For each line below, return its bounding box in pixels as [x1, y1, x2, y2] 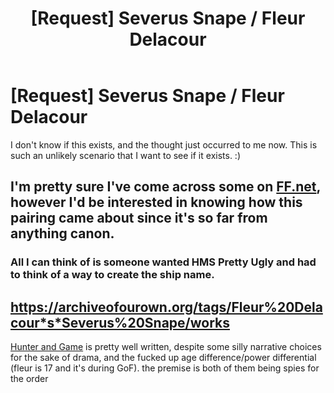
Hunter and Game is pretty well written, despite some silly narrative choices [10, 341, 322, 353]
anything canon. [10, 225, 115, 242]
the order [10, 373, 49, 385]
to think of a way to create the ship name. [10, 268, 215, 282]
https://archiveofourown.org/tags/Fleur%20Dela [10, 298, 323, 316]
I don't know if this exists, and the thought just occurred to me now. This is [10, 138, 318, 151]
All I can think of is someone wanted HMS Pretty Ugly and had [10, 255, 317, 269]
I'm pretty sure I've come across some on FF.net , [10, 178, 321, 196]
